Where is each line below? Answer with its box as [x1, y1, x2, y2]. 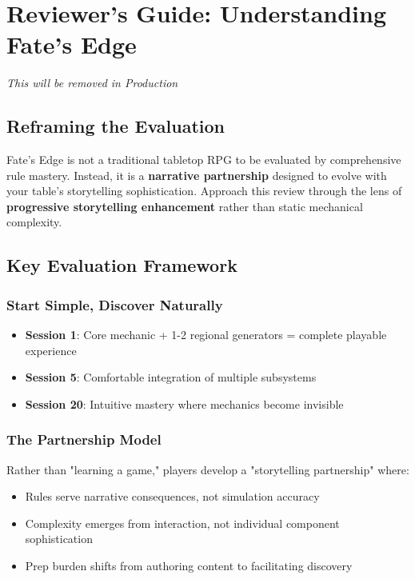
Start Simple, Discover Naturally [6, 294, 223, 314]
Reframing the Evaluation [6, 114, 225, 138]
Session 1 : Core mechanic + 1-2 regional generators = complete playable [25, 326, 387, 343]
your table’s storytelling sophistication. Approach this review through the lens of [6, 182, 402, 199]
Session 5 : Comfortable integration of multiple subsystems [25, 369, 317, 385]
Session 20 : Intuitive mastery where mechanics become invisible [25, 395, 344, 412]
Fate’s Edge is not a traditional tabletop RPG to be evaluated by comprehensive [6, 151, 401, 168]
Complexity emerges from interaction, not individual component [25, 514, 340, 531]
